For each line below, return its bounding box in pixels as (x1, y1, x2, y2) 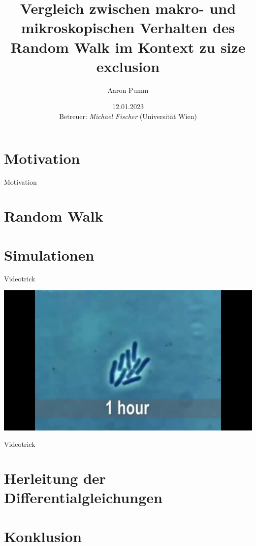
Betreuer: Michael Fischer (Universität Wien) (59, 111, 197, 121)
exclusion (96, 56, 160, 76)
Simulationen (4, 244, 95, 265)
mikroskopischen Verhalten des (21, 17, 235, 38)
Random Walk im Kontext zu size (10, 37, 246, 57)
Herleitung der (4, 468, 106, 488)
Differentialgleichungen (4, 487, 162, 507)
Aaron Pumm (107, 84, 149, 95)
